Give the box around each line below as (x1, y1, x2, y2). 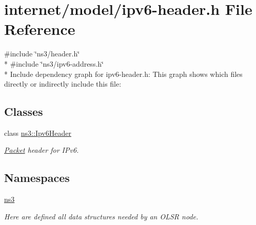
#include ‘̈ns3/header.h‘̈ (4, 48, 80, 59)
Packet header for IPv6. (4, 145, 79, 155)
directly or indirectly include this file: (4, 78, 122, 89)
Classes (4, 104, 43, 119)
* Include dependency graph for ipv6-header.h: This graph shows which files (4, 68, 243, 79)
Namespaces (4, 170, 70, 186)
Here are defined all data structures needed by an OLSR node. (4, 211, 199, 221)
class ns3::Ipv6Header (4, 127, 71, 138)
